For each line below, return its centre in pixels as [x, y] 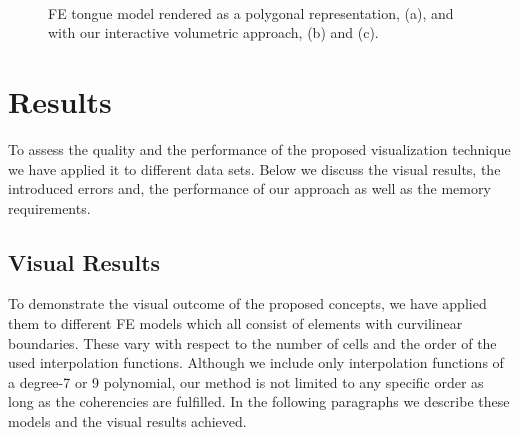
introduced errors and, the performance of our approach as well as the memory [249, 188]
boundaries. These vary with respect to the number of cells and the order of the [252, 342]
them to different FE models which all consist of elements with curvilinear [235, 323]
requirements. [49, 207]
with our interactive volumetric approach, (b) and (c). [213, 32]
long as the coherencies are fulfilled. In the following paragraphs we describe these [259, 401]
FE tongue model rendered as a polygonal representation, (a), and [251, 12]
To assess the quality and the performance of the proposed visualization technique [259, 148]
